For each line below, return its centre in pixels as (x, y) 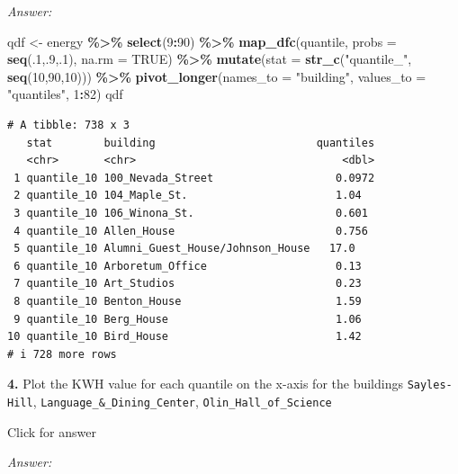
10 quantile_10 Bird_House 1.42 (184, 337)
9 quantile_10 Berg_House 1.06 (188, 319)
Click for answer (52, 431)
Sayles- (430, 385)
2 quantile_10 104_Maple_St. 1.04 (188, 196)
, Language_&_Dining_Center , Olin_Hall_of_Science (182, 401)
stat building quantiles (201, 143)
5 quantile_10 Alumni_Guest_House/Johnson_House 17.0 (184, 249)
